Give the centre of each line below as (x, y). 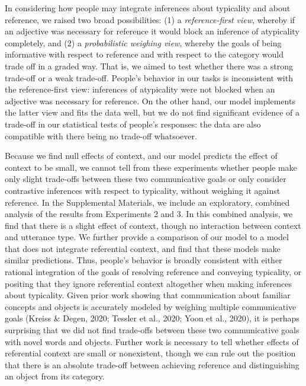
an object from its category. (55, 376)
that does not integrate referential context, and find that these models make (143, 248)
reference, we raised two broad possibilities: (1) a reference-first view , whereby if (150, 19)
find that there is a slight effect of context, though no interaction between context (153, 225)
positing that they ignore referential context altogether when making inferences (148, 283)
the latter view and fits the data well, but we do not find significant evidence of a (152, 112)
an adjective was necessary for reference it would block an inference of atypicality (152, 31)
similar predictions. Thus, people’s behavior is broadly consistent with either (144, 260)
